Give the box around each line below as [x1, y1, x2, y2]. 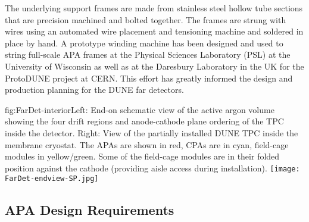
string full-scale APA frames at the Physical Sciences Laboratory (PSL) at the [5, 48, 291, 61]
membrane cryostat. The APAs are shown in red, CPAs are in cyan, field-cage [5, 138, 289, 151]
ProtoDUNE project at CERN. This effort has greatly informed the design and [5, 71, 293, 84]
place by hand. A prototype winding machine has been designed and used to [5, 36, 283, 49]
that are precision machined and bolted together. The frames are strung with [5, 13, 286, 26]
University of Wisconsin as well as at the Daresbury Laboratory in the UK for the [5, 60, 304, 72]
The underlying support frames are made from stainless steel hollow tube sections [5, 2, 303, 14]
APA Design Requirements [5, 201, 174, 219]
